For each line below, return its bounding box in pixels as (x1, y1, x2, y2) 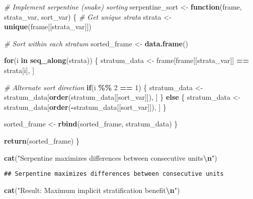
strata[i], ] (4, 64, 35, 75)
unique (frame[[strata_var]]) (4, 21, 92, 32)
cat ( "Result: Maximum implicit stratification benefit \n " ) (4, 184, 180, 195)
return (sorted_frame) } (4, 135, 79, 146)
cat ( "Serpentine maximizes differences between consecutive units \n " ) (4, 152, 217, 163)
